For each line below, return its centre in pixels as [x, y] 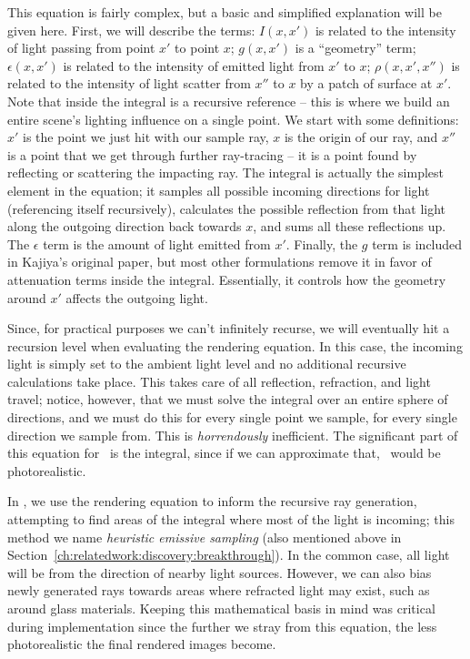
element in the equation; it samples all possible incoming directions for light [219, 190]
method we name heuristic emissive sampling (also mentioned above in [205, 537]
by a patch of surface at [366, 83]
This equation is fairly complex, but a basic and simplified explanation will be [225, 12]
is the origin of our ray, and [361, 137]
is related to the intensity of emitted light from [194, 65]
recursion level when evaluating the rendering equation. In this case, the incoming [235, 345]
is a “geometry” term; [355, 48]
